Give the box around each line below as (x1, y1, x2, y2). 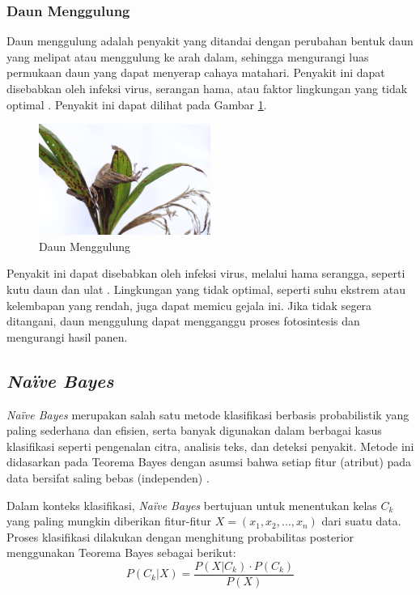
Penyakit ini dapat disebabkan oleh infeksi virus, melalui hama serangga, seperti (6, 265, 405, 282)
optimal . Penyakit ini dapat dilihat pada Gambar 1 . (6, 96, 267, 113)
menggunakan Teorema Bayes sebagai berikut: (6, 544, 236, 561)
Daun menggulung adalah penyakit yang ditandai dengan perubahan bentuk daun (6, 32, 414, 49)
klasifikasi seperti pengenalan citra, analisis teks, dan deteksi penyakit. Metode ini (6, 437, 414, 454)
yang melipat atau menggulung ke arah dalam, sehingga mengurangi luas (6, 48, 369, 65)
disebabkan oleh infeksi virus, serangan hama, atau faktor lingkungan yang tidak (6, 80, 408, 96)
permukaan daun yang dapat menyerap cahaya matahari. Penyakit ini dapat (6, 64, 385, 81)
